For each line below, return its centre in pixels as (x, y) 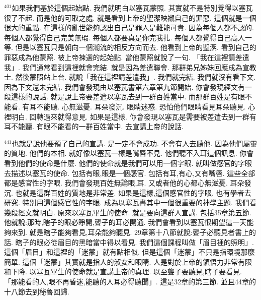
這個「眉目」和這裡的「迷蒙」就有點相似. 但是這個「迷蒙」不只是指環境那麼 (129, 252)
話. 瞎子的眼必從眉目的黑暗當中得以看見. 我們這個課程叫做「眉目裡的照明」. (129, 242)
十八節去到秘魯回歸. (37, 291)
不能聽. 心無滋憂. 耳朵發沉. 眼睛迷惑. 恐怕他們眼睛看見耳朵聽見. (141, 106)
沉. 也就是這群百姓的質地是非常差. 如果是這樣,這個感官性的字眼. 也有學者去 (128, 192)
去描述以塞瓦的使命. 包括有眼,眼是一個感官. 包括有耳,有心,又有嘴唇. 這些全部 (130, 173)
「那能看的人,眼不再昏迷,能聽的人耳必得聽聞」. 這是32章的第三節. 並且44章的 (130, 282)
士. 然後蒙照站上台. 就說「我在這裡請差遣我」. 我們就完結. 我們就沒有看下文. (130, 77)
